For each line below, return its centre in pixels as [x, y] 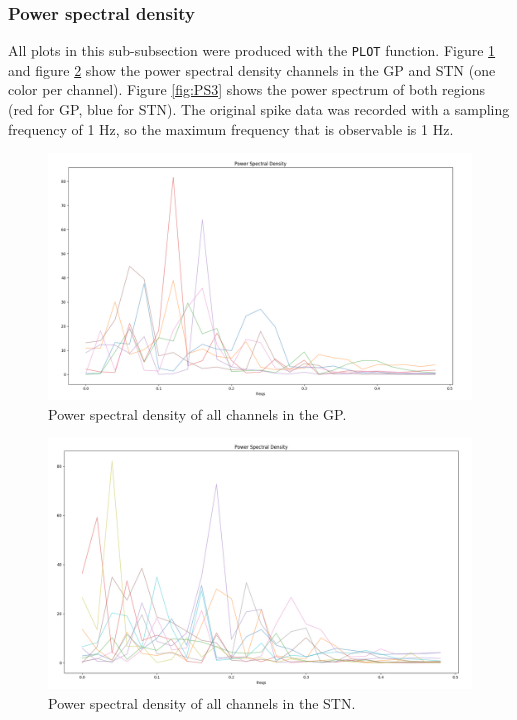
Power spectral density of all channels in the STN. [202, 702]
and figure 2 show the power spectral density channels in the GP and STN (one [252, 69]
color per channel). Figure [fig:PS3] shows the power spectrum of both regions [246, 89]
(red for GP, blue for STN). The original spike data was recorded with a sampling [259, 109]
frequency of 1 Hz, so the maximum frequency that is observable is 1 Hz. [231, 128]
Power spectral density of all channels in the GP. [197, 413]
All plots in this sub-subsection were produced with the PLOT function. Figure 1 [252, 50]
